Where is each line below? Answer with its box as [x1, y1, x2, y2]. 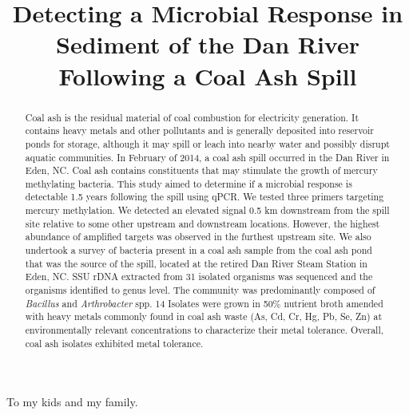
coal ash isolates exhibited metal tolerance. [25, 336, 204, 350]
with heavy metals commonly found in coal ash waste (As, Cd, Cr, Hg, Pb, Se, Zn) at [25, 310, 383, 323]
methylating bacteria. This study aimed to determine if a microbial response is [25, 176, 352, 190]
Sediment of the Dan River [55, 28, 360, 61]
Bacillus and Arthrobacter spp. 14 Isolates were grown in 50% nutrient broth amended [25, 296, 383, 310]
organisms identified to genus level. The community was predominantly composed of [25, 283, 375, 297]
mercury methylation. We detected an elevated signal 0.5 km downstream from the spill [25, 204, 390, 217]
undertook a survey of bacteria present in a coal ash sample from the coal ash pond [25, 243, 372, 257]
